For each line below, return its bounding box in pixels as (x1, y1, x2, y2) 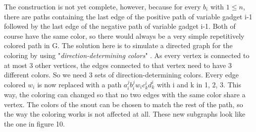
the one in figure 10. (4, 118, 65, 129)
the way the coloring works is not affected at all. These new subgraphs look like (4, 109, 246, 119)
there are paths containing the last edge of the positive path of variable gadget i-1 (4, 11, 253, 21)
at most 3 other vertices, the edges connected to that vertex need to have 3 (4, 60, 232, 70)
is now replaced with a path (37, 79, 122, 89)
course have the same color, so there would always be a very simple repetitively (4, 30, 245, 41)
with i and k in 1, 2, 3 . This (156, 79, 241, 89)
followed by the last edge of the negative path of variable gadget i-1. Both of (4, 21, 236, 31)
